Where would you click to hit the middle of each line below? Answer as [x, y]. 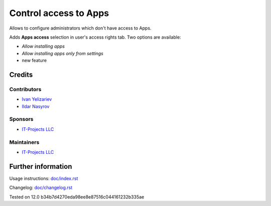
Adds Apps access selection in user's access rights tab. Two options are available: [95, 37]
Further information [41, 166]
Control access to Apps [59, 13]
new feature [34, 61]
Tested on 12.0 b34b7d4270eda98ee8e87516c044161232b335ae [77, 197]
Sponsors [21, 119]
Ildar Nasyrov [36, 106]
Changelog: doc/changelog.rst [41, 187]
